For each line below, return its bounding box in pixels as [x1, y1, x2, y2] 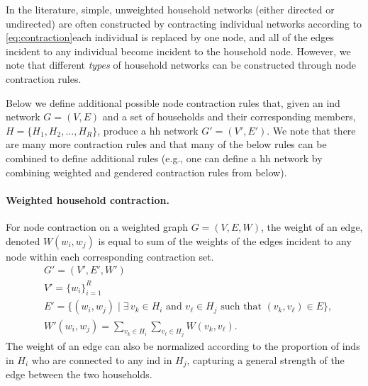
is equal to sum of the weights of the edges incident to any [98, 233, 352, 248]
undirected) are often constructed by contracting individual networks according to [6, 16, 362, 30]
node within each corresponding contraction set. [6, 249, 214, 263]
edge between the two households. [6, 367, 152, 382]
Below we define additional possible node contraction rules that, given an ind [6, 95, 340, 110]
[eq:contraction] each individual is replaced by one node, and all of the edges [6, 30, 335, 45]
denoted [6, 233, 40, 248]
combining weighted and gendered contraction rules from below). [6, 164, 287, 179]
